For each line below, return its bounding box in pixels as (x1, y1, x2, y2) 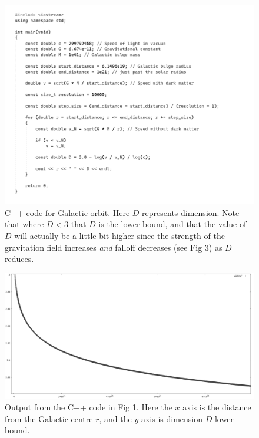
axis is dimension (141, 412, 202, 424)
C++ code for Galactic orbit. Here (5, 206, 130, 218)
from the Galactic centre (5, 412, 93, 424)
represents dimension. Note (142, 206, 240, 218)
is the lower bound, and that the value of (98, 218, 247, 230)
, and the (99, 412, 132, 424)
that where (5, 218, 44, 230)
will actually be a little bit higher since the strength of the (14, 229, 225, 241)
